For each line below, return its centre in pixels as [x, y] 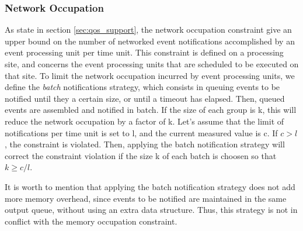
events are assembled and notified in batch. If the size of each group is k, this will [151, 110]
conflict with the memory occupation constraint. [91, 221]
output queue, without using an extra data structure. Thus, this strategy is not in [151, 210]
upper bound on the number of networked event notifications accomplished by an [150, 41]
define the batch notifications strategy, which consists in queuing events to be [142, 87]
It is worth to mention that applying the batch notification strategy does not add [150, 186]
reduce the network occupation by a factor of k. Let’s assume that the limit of [144, 121]
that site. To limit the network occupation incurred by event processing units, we [150, 75]
